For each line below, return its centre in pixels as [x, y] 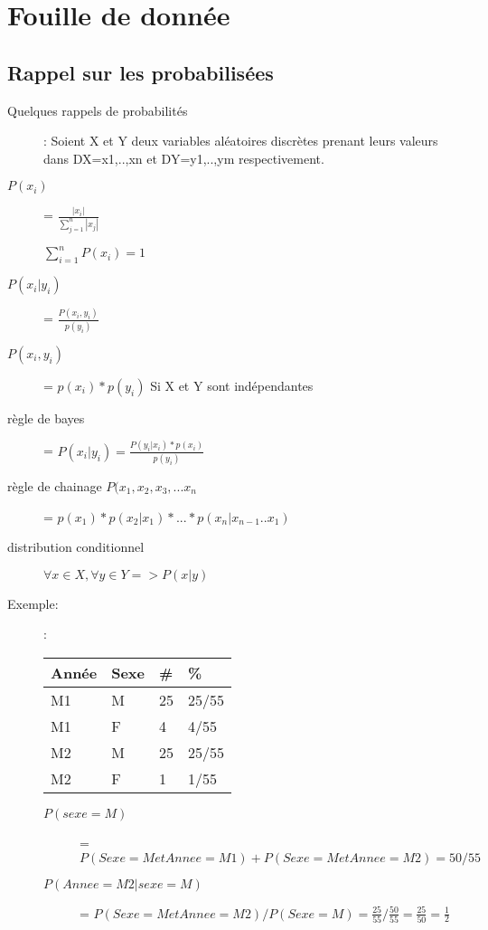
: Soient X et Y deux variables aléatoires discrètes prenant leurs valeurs [241, 141]
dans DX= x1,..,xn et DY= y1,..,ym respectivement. [184, 158]
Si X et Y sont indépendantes [232, 385]
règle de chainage [55, 486]
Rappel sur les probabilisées [141, 72]
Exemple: [33, 603]
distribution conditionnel [76, 547]
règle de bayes [46, 418]
